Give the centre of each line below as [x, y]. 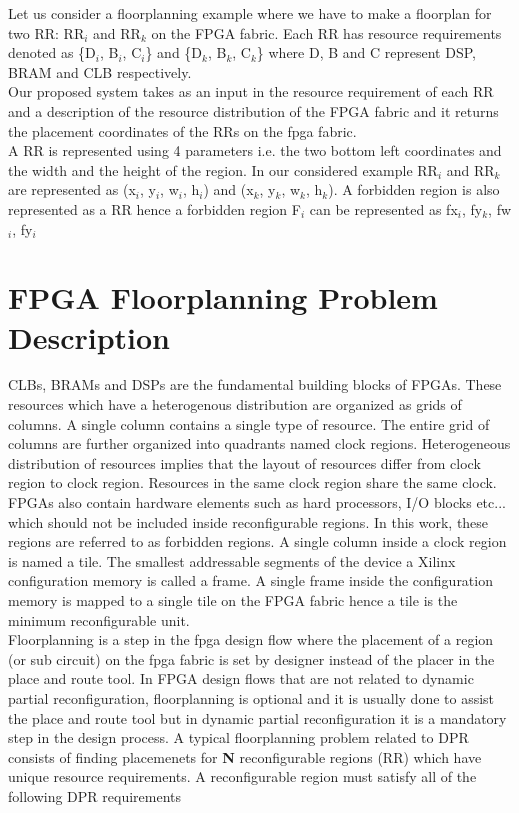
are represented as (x [72, 189]
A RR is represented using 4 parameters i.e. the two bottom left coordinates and [255, 150]
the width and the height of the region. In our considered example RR [223, 169]
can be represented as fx [383, 208]
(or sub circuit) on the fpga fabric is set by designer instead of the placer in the [251, 658]
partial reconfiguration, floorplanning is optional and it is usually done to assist [251, 697]
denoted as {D [52, 52]
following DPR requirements [95, 795]
